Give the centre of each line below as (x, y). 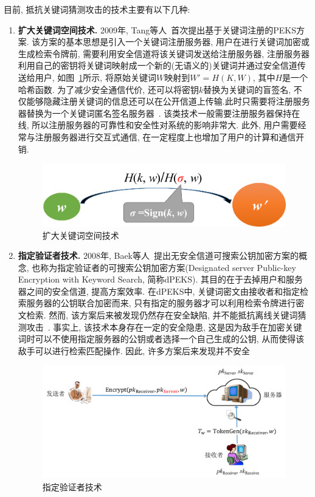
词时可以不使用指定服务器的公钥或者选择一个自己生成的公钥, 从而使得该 (161, 339)
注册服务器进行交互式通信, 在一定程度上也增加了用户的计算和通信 (165, 136)
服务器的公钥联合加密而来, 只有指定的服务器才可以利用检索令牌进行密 (165, 303)
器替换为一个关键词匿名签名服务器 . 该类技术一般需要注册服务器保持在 (159, 113)
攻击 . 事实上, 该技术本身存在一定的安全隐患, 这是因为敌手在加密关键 (164, 327)
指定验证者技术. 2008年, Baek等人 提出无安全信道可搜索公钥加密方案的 (158, 255)
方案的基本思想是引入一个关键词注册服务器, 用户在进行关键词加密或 (175, 42)
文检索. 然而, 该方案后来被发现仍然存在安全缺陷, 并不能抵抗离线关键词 (158, 315)
